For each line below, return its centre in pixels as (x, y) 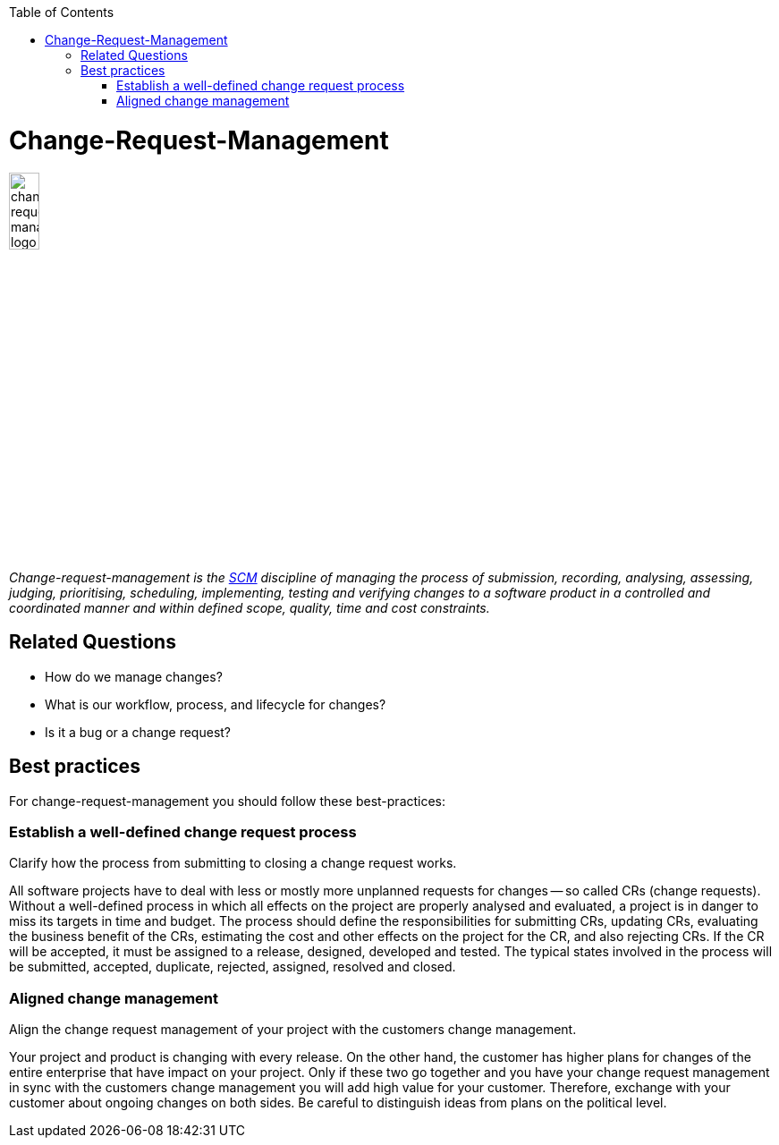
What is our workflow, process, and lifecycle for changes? (216, 704)
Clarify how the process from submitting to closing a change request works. (233, 863)
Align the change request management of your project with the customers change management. (293, 1030)
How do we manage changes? (134, 676)
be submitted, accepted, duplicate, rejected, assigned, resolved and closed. (233, 967)
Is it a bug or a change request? (138, 732)
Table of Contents (62, 12)
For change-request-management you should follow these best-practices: (228, 801)
